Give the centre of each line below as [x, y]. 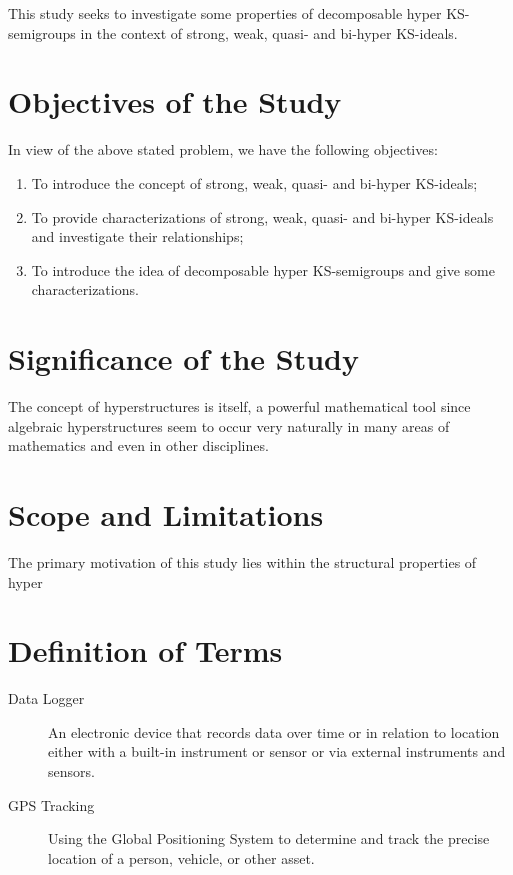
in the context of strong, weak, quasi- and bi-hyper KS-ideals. [269, 32]
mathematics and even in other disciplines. [138, 445]
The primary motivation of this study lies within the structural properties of [242, 561]
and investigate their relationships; [137, 236]
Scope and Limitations [166, 513]
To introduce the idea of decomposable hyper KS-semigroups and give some [263, 269]
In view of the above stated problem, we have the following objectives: [223, 149]
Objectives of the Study [175, 101]
